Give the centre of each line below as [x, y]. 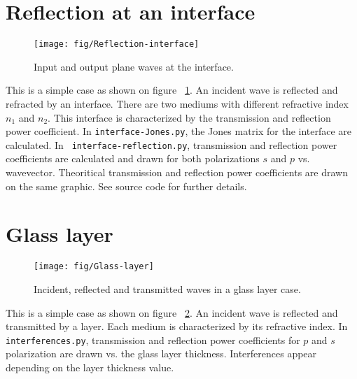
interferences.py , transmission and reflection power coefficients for [153, 339]
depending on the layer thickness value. [90, 367]
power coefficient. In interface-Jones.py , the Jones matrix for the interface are [179, 131]
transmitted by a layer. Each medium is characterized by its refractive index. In [177, 326]
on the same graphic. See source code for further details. [126, 186]
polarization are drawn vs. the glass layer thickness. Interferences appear [161, 353]
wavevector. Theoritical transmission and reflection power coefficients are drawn [177, 172]
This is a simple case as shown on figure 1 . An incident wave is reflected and [172, 90]
